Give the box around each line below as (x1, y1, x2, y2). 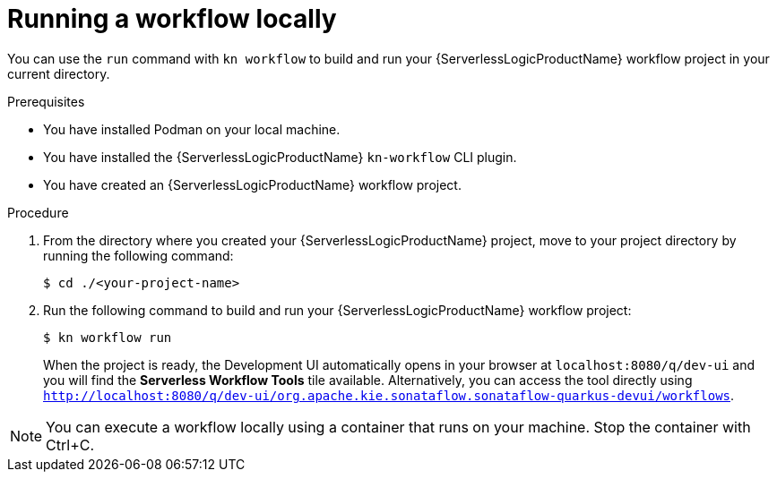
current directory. (7, 65, 110, 81)
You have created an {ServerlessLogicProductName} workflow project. (43, 176, 462, 192)
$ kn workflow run (43, 329, 172, 345)
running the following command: (43, 247, 234, 263)
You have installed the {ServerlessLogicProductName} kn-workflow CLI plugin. (43, 149, 517, 165)
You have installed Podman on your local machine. (43, 121, 341, 137)
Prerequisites (7, 93, 85, 109)
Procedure (7, 204, 69, 220)
